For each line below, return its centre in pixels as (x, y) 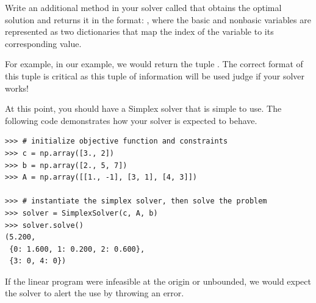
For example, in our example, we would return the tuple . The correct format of (154, 64)
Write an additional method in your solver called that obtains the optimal (143, 7)
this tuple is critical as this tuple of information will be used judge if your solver (155, 75)
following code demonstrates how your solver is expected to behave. (131, 120)
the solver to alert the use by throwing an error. (95, 293)
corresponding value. (43, 43)
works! (17, 88)
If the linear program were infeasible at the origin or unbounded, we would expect (158, 281)
